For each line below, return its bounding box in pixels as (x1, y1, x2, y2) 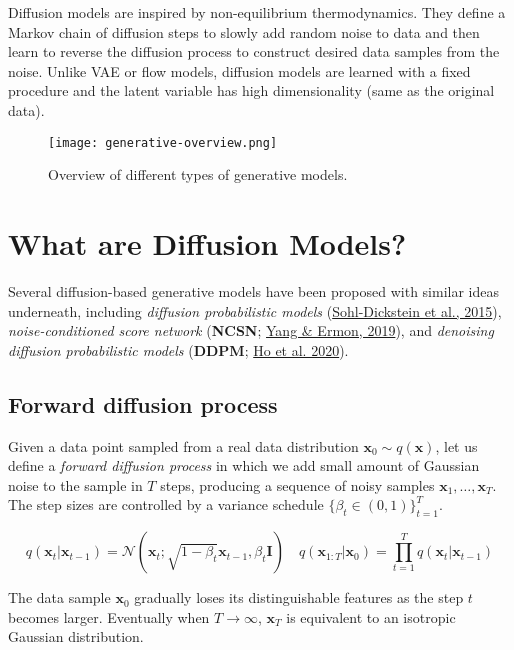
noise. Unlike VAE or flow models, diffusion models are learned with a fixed (8, 60, 471, 81)
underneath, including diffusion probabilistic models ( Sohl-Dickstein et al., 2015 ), (8, 300, 502, 321)
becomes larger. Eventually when (8, 606, 210, 627)
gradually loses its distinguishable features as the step (134, 587, 464, 608)
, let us (435, 435, 478, 456)
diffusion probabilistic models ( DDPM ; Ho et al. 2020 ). (8, 339, 349, 360)
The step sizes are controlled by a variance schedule (8, 494, 324, 515)
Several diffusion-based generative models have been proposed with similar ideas (8, 280, 499, 301)
